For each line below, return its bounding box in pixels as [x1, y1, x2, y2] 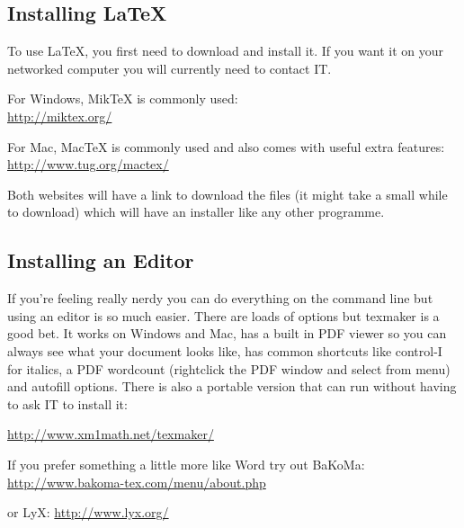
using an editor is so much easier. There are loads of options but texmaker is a [7, 306, 440, 325]
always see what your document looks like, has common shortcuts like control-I [7, 341, 442, 360]
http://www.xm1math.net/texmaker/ [7, 425, 214, 443]
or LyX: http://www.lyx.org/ [7, 503, 169, 522]
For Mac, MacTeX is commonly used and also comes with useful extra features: [7, 137, 445, 156]
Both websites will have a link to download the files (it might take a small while [7, 184, 448, 203]
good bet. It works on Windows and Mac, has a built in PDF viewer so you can [7, 324, 447, 343]
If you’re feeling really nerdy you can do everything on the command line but [7, 289, 433, 308]
